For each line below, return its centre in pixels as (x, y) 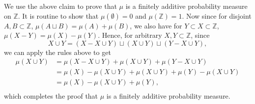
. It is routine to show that (58, 15)
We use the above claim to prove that (60, 6)
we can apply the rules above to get (57, 52)
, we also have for (156, 25)
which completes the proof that (51, 95)
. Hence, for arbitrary (130, 35)
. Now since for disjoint (217, 15)
